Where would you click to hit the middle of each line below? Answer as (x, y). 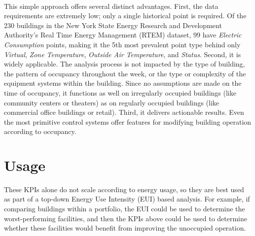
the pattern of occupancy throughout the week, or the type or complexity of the (125, 73)
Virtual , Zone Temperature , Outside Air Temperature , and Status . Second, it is (123, 54)
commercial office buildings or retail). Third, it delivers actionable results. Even (124, 112)
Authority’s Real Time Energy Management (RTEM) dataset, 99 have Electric (123, 35)
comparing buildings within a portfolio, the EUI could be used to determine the (125, 209)
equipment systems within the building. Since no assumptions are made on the (123, 83)
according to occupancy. (40, 131)
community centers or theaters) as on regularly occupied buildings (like (112, 102)
